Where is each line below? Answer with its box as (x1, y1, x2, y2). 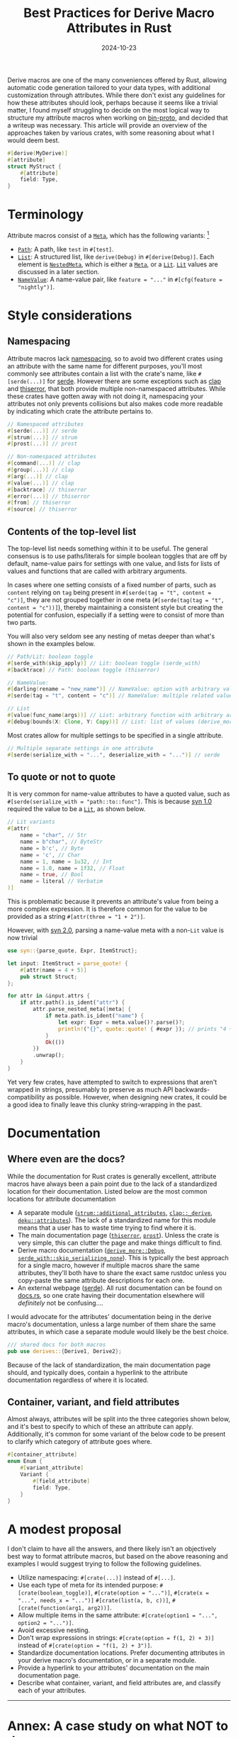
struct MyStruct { (7, 163, 62, 170)
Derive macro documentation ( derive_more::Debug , (17, 1245, 166, 1255)
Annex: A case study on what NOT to (7, 1718, 229, 1733)
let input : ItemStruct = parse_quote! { (7, 960, 129, 967)
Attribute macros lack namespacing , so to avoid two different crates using (7, 354, 223, 363)
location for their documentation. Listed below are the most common (7, 1187, 208, 1195)
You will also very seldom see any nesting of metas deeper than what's (7, 632, 215, 640)
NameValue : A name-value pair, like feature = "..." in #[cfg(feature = (17, 275, 223, 283)
